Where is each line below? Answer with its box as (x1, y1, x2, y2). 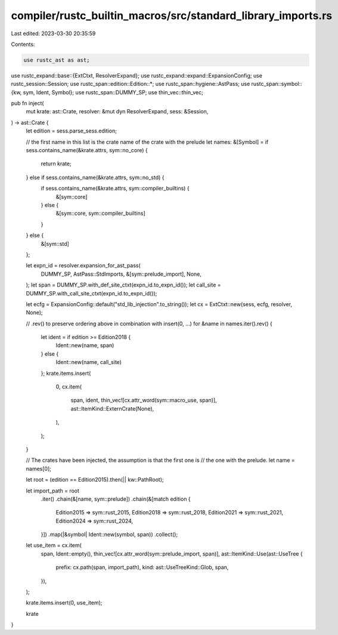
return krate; (41, 160, 72, 167)
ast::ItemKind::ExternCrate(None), (70, 405, 154, 412)
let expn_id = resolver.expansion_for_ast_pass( (26, 262, 141, 269)
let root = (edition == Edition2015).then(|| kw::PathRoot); (26, 476, 164, 483)
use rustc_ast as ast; (23, 57, 90, 63)
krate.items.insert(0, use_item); (26, 599, 103, 606)
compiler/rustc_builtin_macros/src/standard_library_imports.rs (11, 9, 333, 22)
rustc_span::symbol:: (251, 81, 302, 88)
